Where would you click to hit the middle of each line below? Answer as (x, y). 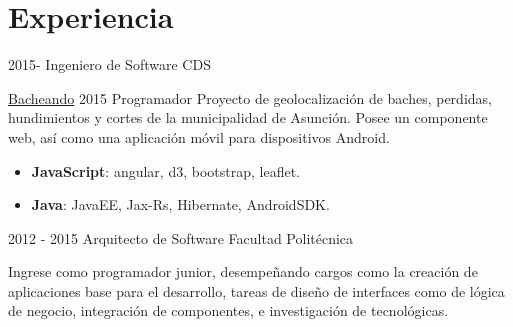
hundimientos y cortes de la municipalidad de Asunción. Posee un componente (248, 117)
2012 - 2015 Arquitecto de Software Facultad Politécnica (181, 237)
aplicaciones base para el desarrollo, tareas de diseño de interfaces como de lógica (256, 290)
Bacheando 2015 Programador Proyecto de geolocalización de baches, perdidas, (250, 97)
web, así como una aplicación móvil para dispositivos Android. (199, 136)
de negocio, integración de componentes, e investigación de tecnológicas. (228, 310)
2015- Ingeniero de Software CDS (109, 64)
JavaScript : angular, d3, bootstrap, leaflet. (165, 170)
